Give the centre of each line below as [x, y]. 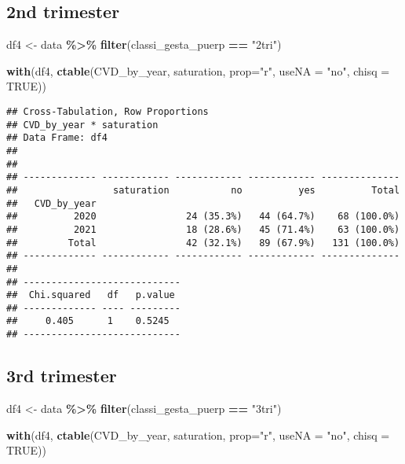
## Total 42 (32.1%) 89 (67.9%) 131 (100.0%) [203, 243]
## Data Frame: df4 [57, 138]
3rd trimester [62, 376]
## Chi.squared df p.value [91, 295]
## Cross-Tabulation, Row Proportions [108, 111]
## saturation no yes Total [203, 190]
